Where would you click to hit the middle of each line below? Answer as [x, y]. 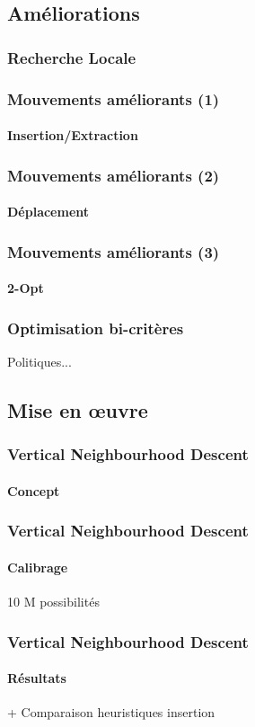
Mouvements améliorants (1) [114, 98]
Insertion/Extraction [73, 135]
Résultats [37, 678]
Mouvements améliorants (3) [114, 251]
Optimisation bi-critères [96, 328]
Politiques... [40, 361]
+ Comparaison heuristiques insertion [111, 712]
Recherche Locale [72, 57]
